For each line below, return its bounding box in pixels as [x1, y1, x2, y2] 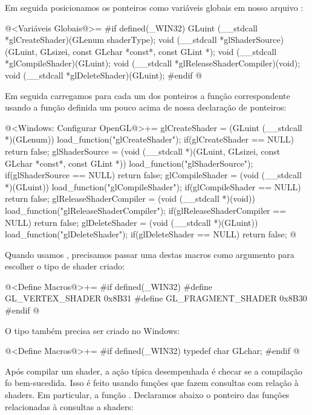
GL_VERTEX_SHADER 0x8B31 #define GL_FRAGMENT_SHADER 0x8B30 [5, 292, 307, 304]
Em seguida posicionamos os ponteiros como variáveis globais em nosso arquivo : [5, 1, 304, 13]
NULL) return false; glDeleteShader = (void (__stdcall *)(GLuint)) [5, 216, 258, 228]
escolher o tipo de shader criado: [5, 260, 125, 272]
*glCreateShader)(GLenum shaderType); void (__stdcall [5, 33, 217, 46]
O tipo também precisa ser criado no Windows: [5, 324, 180, 336]
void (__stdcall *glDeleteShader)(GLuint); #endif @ [5, 68, 203, 81]
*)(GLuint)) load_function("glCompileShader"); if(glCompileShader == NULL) [5, 180, 301, 193]
